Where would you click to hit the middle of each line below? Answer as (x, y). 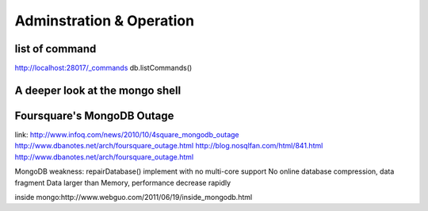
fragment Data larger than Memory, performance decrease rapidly (123, 182)
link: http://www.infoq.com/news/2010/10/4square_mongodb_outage (127, 134)
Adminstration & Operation (104, 21)
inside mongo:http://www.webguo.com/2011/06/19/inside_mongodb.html (134, 197)
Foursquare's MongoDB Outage (94, 115)
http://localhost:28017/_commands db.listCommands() (103, 68)
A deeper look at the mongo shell (98, 90)
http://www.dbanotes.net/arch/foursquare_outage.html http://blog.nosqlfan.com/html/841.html (169, 146)
